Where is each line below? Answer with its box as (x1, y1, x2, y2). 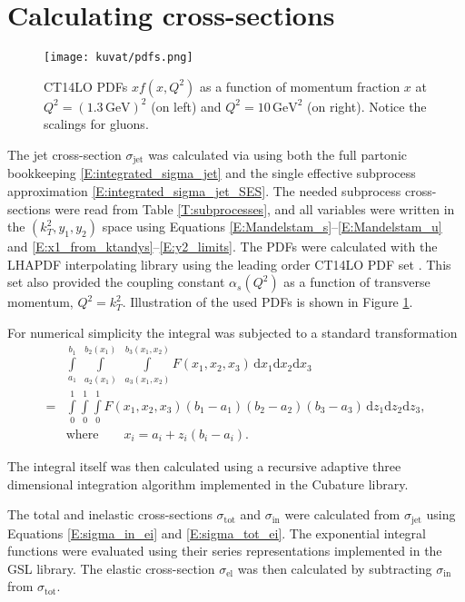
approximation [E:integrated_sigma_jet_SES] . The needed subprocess (7, 182, 401, 201)
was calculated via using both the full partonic (148, 144, 408, 163)
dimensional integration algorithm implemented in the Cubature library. (7, 474, 409, 493)
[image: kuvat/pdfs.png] (44, 51, 193, 64)
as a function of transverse (283, 272, 430, 291)
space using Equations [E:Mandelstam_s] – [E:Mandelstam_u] (102, 217, 442, 236)
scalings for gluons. (44, 114, 149, 133)
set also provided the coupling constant (7, 272, 225, 291)
